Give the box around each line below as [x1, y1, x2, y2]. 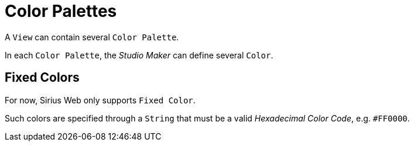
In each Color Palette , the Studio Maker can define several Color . [5, 50, 273, 60]
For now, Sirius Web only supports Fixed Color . [5, 95, 196, 105]
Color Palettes [5, 1, 117, 21]
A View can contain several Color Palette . [5, 32, 179, 42]
